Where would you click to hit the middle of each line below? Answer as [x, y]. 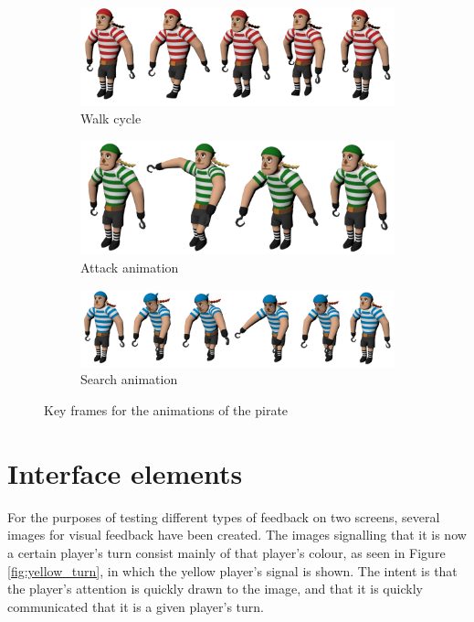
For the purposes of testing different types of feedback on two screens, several [224, 516]
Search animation [129, 379]
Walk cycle [111, 118]
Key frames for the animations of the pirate [166, 410]
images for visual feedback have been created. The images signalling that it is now [237, 535]
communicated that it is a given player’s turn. [136, 606]
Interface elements [125, 472]
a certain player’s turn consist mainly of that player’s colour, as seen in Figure [226, 552]
